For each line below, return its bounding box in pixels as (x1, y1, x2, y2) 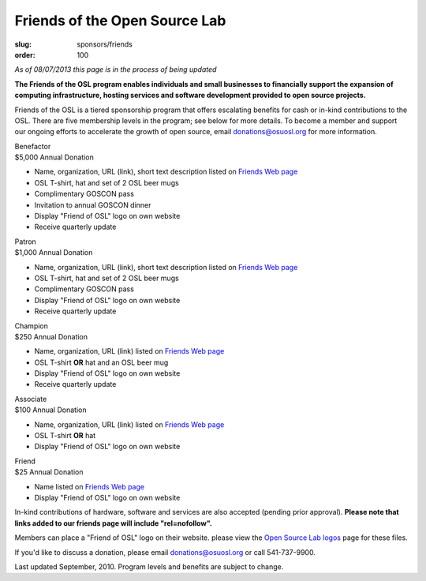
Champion (14, 320, 49, 331)
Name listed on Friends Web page (34, 482, 145, 491)
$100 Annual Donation (14, 405, 87, 414)
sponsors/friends (77, 39, 133, 49)
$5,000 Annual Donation (14, 152, 94, 162)
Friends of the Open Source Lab (14, 12, 226, 29)
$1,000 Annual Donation (14, 248, 93, 257)
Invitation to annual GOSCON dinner (34, 200, 151, 209)
